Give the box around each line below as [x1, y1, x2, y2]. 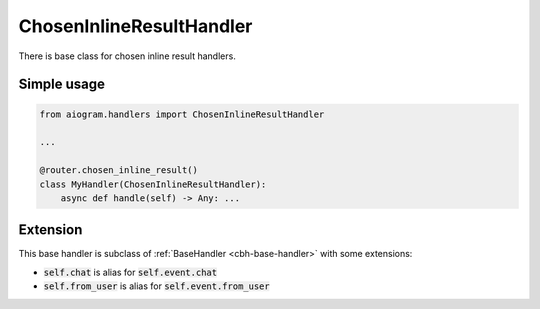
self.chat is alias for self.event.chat [43, 266, 218, 278]
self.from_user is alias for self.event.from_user [43, 280, 270, 292]
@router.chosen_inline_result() [39, 165, 199, 176]
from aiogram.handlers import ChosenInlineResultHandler [39, 108, 325, 120]
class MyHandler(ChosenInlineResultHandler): [39, 178, 267, 190]
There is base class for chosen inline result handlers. [18, 50, 237, 62]
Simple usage [18, 76, 105, 93]
